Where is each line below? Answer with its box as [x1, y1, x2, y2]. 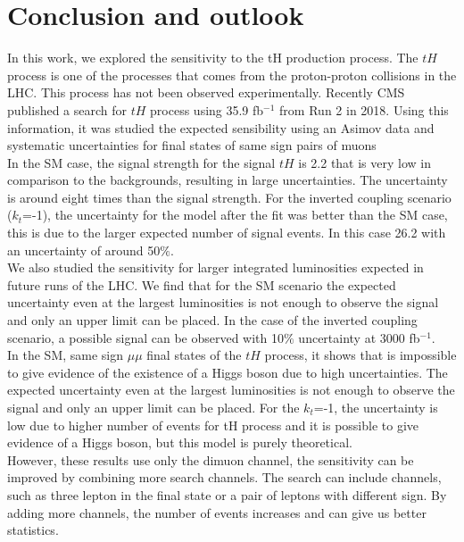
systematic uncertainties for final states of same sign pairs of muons [7, 136, 377, 154]
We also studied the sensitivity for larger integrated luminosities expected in [7, 258, 424, 277]
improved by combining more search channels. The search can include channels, [7, 468, 442, 487]
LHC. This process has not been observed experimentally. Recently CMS [7, 83, 405, 102]
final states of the [146, 346, 242, 364]
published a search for [7, 100, 128, 119]
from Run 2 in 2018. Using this [279, 100, 449, 119]
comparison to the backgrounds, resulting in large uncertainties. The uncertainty [7, 171, 448, 189]
